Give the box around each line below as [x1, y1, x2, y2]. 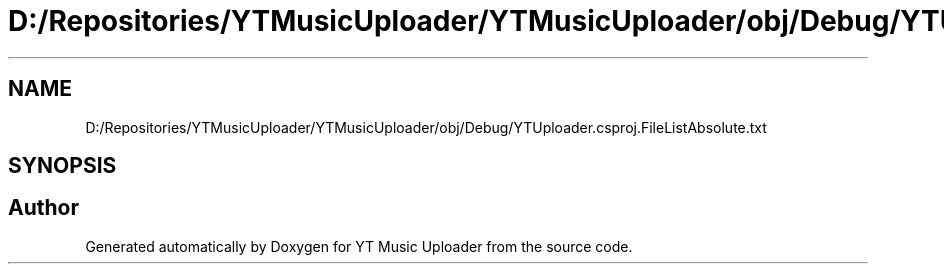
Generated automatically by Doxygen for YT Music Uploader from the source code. [85, 237, 633, 255]
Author [8, 195, 79, 221]
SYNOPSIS [8, 153, 117, 179]
